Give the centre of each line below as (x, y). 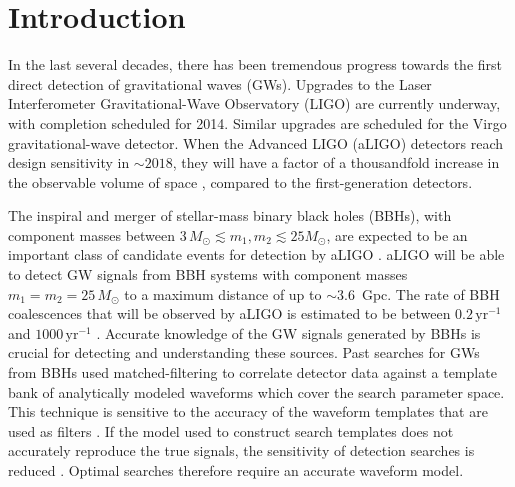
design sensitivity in (69, 162)
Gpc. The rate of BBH (430, 293)
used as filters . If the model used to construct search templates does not (231, 430)
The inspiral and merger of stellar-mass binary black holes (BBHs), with (230, 215)
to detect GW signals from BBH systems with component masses (208, 274)
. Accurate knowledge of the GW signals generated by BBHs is (288, 332)
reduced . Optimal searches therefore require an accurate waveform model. (236, 470)
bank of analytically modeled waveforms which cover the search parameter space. (256, 391)
